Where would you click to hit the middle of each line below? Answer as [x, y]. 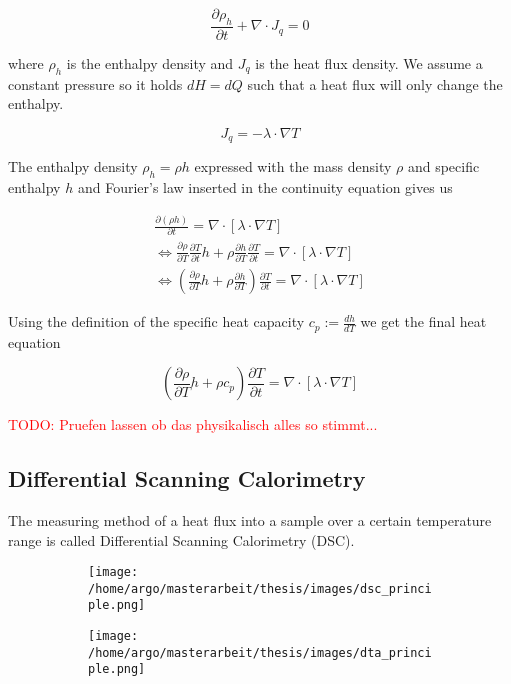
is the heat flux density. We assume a [369, 62]
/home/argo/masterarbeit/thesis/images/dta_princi [260, 652]
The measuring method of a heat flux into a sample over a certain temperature [250, 519]
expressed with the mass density [293, 166]
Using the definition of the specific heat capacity [156, 321]
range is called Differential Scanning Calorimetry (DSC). [181, 539]
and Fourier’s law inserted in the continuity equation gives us [265, 187]
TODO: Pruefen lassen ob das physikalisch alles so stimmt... [193, 424]
